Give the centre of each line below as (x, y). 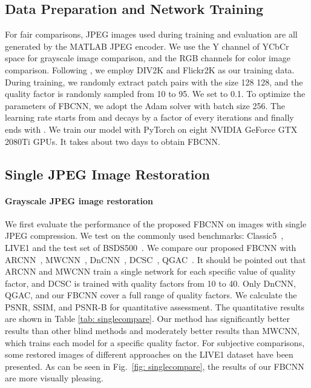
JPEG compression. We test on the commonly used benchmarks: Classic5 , (144, 236)
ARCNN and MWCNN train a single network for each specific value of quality (150, 271)
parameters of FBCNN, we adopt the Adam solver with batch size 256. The (145, 105)
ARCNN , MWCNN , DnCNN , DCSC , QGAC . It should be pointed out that (155, 259)
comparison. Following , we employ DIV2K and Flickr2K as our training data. (150, 69)
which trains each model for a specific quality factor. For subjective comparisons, (155, 342)
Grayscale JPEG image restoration (79, 200)
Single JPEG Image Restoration (107, 174)
